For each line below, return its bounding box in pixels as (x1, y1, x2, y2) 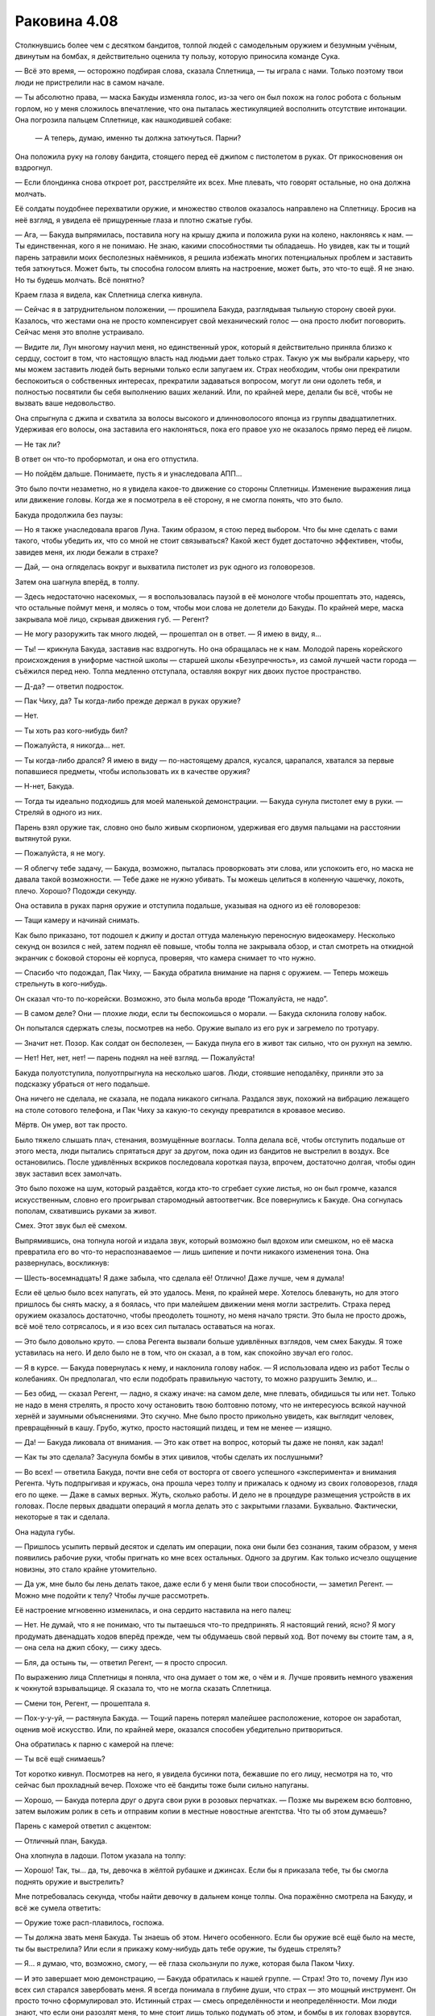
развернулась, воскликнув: (14, 1258, 110, 1268)
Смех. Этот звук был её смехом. (14, 1221, 128, 1231)
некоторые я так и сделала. (14, 1512, 110, 1522)
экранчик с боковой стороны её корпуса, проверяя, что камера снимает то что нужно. (14, 952, 317, 963)
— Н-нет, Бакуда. (14, 781, 75, 791)
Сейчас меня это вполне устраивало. (14, 327, 145, 337)
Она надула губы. (14, 1527, 76, 1536)
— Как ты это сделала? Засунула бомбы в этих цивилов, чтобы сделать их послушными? (14, 1452, 324, 1462)
